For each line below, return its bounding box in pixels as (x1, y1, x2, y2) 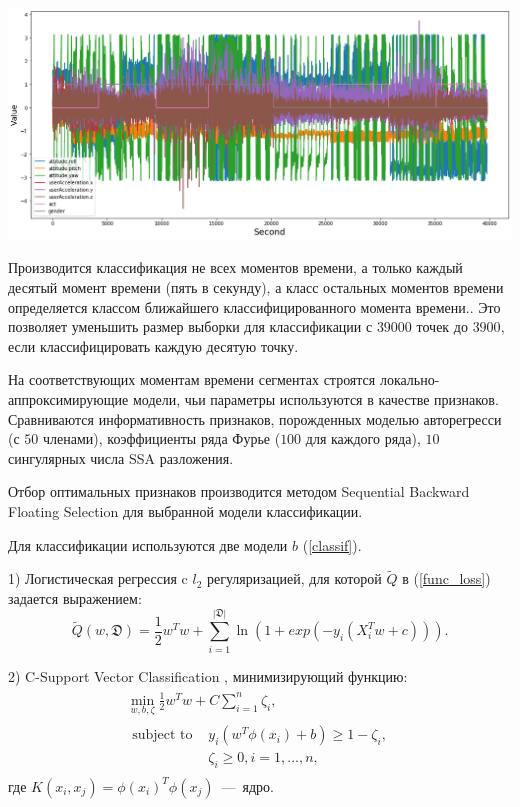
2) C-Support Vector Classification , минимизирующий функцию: (8, 665, 408, 686)
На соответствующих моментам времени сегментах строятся (8, 369, 376, 390)
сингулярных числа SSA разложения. (8, 447, 234, 468)
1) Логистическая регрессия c (8, 568, 188, 589)
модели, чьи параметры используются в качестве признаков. (132, 388, 499, 409)
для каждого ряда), (305, 428, 421, 449)
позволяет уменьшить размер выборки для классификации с (8, 316, 373, 337)
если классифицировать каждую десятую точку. (8, 335, 299, 356)
